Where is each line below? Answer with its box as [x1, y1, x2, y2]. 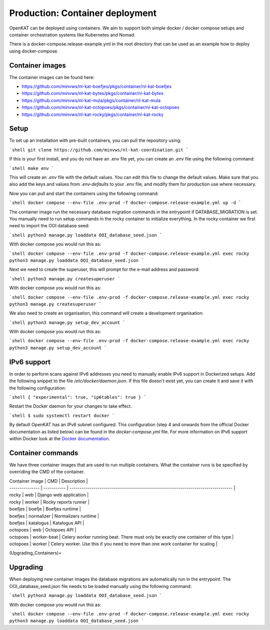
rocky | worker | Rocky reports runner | [9, 499, 90, 505]
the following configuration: [9, 385, 66, 391]
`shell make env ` [9, 165, 54, 171]
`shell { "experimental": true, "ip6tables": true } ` [9, 394, 147, 400]
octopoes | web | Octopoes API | [9, 527, 76, 533]
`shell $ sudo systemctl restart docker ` [9, 413, 115, 418]
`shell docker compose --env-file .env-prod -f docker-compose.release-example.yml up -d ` [9, 200, 241, 206]
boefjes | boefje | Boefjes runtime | [9, 506, 81, 512]
